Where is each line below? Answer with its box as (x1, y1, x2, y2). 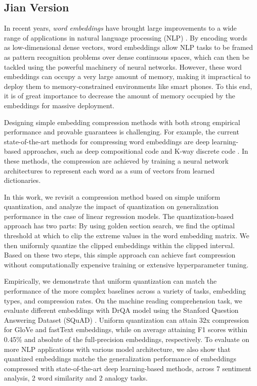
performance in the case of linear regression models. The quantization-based (4, 211, 234, 221)
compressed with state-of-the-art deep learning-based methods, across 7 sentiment (4, 363, 252, 373)
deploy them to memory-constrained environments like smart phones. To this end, (4, 81, 252, 91)
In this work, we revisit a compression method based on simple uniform (4, 191, 220, 202)
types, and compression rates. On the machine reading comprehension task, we (4, 295, 243, 305)
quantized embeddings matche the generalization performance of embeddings (4, 353, 237, 364)
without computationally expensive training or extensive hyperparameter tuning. (4, 259, 249, 269)
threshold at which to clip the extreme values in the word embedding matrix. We (4, 230, 250, 241)
